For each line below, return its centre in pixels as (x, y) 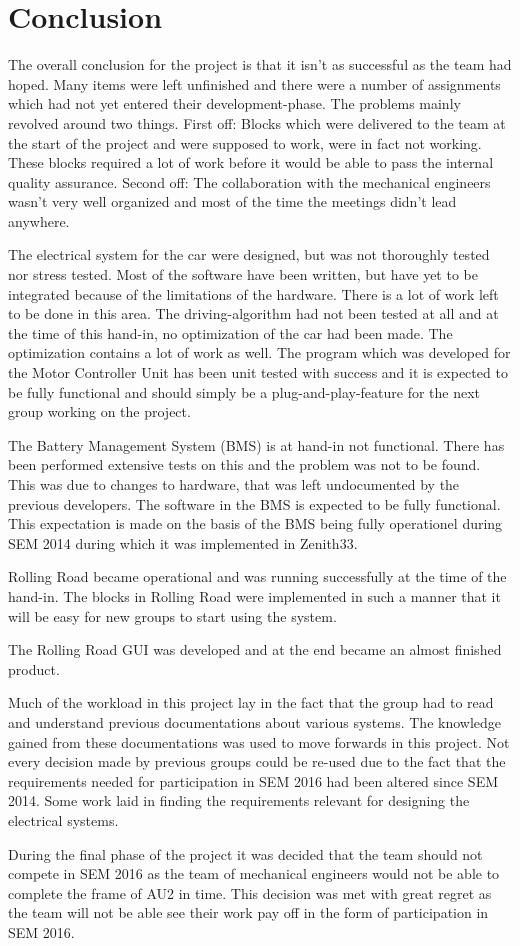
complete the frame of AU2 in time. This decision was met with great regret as (250, 892)
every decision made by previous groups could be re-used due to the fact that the (257, 761)
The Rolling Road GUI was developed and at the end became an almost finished (255, 649)
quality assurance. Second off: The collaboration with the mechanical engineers (249, 181)
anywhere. (39, 220)
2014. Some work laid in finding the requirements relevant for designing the (239, 800)
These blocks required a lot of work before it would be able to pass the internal (251, 162)
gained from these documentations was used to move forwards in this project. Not (259, 741)
